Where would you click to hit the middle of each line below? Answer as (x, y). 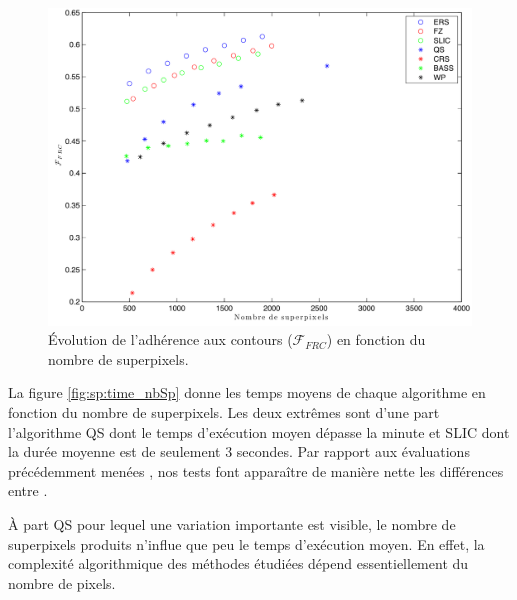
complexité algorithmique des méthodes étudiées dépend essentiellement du (238, 563)
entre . (28, 490)
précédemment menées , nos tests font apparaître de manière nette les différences (256, 470)
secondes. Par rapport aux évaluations (353, 451)
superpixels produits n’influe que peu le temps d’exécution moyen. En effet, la (246, 543)
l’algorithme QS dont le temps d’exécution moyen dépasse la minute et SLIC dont (259, 431)
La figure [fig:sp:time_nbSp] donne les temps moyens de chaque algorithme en (247, 392)
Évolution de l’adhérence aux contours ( (170, 339)
